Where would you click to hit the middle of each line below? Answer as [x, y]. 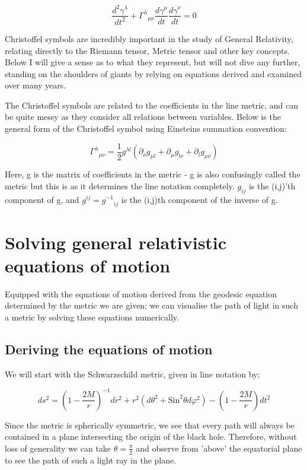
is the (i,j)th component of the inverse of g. [199, 199]
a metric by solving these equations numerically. [92, 317]
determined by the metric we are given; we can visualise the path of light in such [151, 305]
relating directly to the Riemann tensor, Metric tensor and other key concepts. [147, 50]
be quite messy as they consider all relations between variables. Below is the [143, 117]
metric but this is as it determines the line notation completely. [120, 185]
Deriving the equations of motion [109, 349]
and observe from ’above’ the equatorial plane [219, 448]
